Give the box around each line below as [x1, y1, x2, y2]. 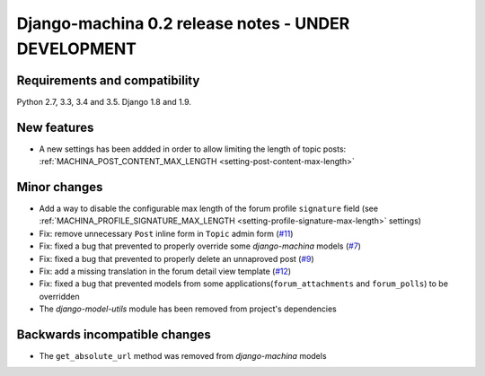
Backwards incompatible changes [16, 328, 211, 342]
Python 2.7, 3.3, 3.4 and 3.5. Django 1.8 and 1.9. [16, 96, 192, 107]
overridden [39, 291, 80, 302]
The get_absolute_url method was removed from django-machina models [39, 351, 327, 362]
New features [16, 119, 94, 135]
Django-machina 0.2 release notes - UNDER [16, 13, 350, 33]
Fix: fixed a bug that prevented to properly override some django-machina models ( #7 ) [39, 240, 361, 251]
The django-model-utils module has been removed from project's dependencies [39, 303, 337, 314]
